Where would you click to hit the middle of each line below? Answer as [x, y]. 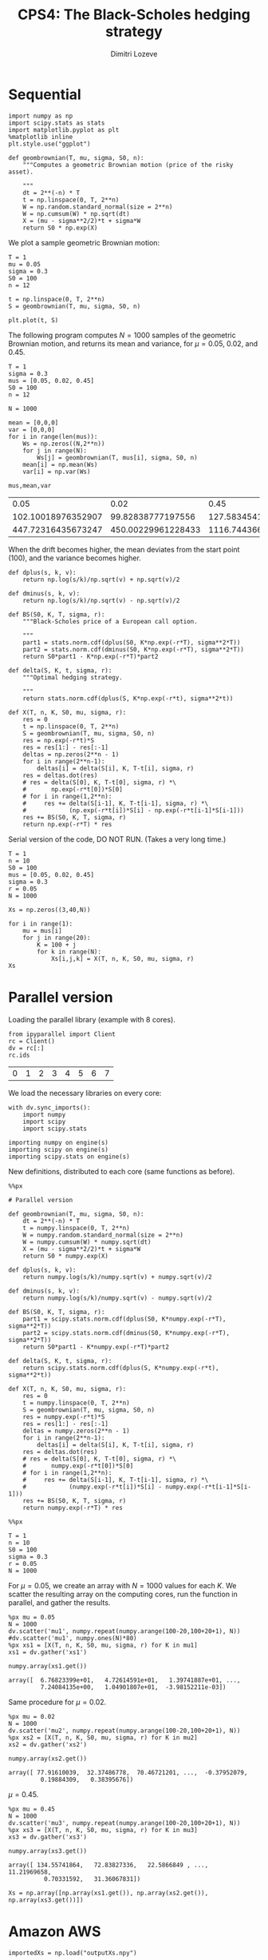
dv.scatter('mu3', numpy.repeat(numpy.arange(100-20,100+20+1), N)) [124, 1823]
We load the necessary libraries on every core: [85, 1093]
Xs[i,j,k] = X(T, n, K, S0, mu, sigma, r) [122, 958]
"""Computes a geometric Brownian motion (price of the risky [128, 165]
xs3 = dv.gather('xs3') [48, 1837]
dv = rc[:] [26, 1048]
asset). [21, 172]
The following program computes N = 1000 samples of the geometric [122, 335]
